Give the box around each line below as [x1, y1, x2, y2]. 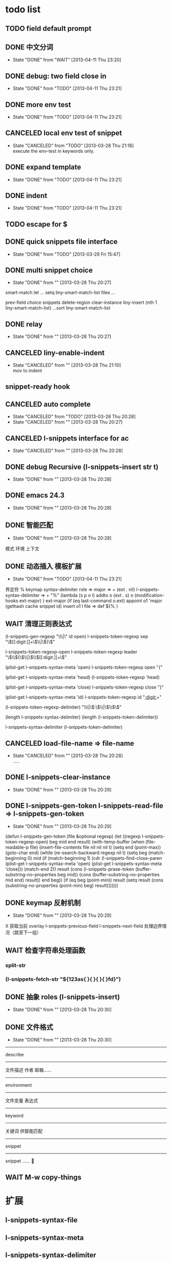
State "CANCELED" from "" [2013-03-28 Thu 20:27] [12, 419, 123, 425]
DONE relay [5, 320, 42, 329]
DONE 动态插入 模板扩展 [5, 562, 82, 570]
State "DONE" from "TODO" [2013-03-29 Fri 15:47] [12, 251, 121, 257]
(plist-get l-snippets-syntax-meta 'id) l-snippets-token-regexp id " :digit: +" [5, 694, 162, 700]
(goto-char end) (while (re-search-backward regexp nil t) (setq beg [5, 850, 147, 856]
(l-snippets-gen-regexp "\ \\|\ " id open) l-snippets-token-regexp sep [5, 634, 148, 640]
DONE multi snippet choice [5, 266, 93, 275]
